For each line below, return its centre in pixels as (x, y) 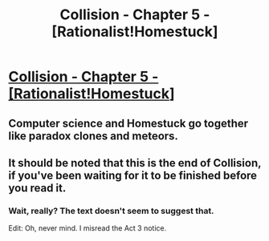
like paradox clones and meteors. (94, 136)
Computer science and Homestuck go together (128, 123)
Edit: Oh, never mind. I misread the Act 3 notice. (88, 228)
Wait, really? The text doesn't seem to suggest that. (111, 211)
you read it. (37, 188)
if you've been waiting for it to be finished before (133, 175)
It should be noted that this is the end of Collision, (135, 163)
